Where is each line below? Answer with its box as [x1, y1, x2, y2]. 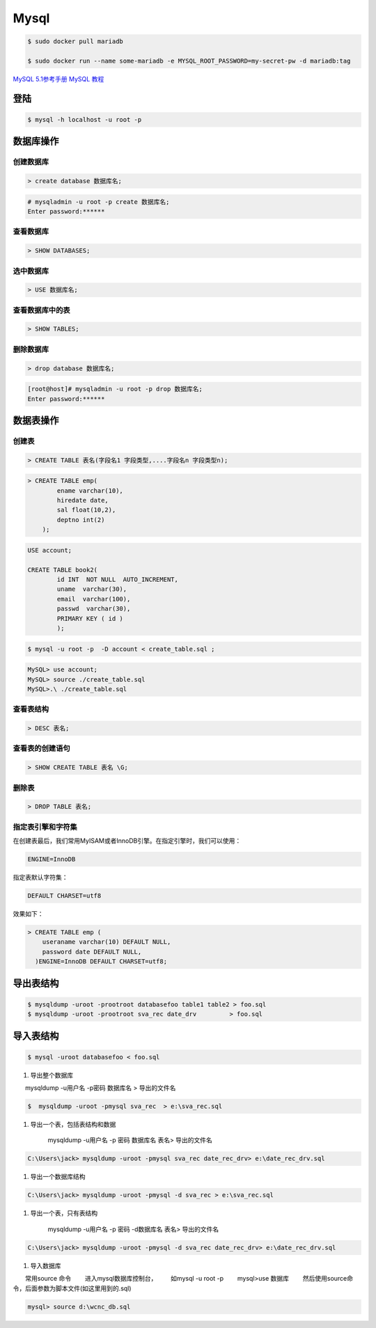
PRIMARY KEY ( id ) [56, 615, 123, 622]
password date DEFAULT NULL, [42, 947, 142, 956]
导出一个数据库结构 [30, 1173, 86, 1181]
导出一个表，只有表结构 [30, 1209, 97, 1217]
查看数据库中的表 [13, 305, 70, 315]
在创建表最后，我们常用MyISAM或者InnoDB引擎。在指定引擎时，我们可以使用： [13, 837, 242, 845]
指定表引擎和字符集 [13, 822, 78, 832]
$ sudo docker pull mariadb [27, 38, 123, 45]
